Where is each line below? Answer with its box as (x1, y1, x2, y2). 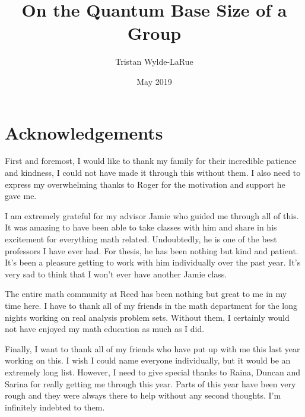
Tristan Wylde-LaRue (115, 55, 193, 68)
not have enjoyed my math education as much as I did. (5, 323, 205, 335)
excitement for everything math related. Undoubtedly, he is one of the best (5, 233, 277, 245)
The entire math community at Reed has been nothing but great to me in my (5, 288, 287, 300)
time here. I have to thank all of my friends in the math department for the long (5, 299, 297, 311)
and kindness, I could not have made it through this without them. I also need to (5, 166, 301, 179)
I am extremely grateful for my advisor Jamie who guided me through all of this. (5, 209, 299, 222)
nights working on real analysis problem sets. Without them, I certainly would (5, 311, 290, 323)
